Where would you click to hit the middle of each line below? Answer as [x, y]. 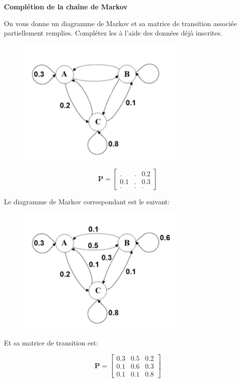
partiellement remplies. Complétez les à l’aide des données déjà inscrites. [113, 33]
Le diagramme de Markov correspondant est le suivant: [87, 202]
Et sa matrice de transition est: [51, 342]
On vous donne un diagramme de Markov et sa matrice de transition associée [120, 23]
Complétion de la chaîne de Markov [66, 6]
